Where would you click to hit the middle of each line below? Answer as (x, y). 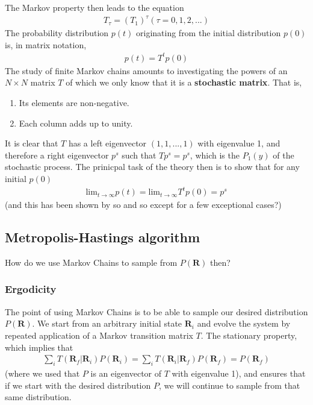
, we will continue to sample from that (229, 385)
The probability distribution (57, 33)
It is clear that (32, 143)
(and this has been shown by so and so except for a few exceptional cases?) (143, 205)
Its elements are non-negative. (74, 103)
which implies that (39, 347)
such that (139, 155)
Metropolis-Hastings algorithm (103, 237)
